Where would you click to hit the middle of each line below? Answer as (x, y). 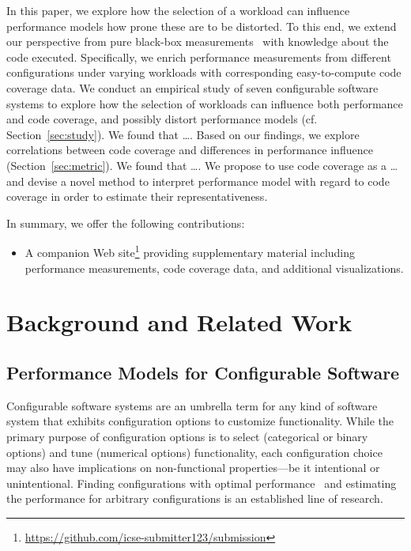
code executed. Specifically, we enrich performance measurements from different (199, 57)
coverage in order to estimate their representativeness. (137, 196)
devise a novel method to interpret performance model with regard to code (209, 181)
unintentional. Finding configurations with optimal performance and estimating (202, 483)
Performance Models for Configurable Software (203, 372)
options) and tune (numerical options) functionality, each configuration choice (194, 452)
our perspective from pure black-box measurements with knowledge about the (198, 42)
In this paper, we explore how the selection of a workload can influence (178, 10)
